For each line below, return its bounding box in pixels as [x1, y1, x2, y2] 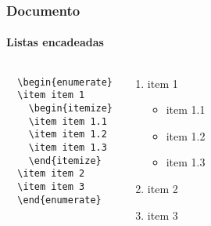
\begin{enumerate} [17, 76, 113, 88]
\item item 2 [17, 168, 85, 180]
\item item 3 [17, 180, 85, 192]
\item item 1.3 [28, 141, 107, 153]
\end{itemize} [28, 155, 102, 166]
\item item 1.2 [28, 129, 107, 140]
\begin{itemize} [28, 102, 113, 114]
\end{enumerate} [17, 194, 102, 206]
